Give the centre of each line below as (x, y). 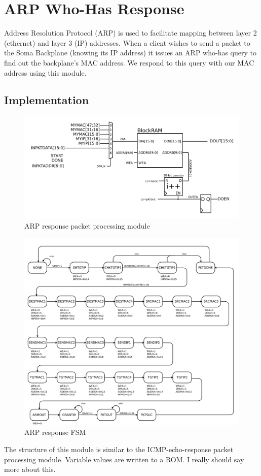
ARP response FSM (55, 432)
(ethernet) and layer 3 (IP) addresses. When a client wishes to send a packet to (127, 42)
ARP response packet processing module (87, 225)
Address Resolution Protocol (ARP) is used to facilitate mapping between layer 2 (130, 33)
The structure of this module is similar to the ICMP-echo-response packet (119, 449)
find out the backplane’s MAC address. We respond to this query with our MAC (129, 62)
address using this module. (45, 72)
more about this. (30, 469)
